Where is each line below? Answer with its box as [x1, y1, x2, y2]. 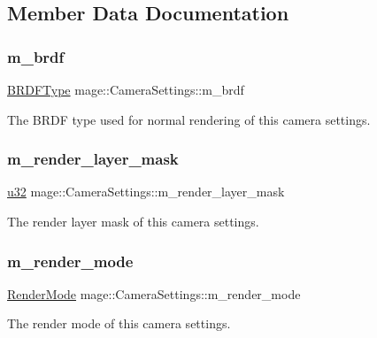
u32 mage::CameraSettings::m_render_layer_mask [7, 182, 285, 201]
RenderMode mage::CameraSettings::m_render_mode [7, 284, 301, 303]
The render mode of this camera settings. [7, 314, 231, 333]
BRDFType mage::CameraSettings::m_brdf [7, 81, 244, 98]
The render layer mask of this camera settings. [7, 212, 259, 230]
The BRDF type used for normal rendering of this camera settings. [7, 110, 371, 128]
